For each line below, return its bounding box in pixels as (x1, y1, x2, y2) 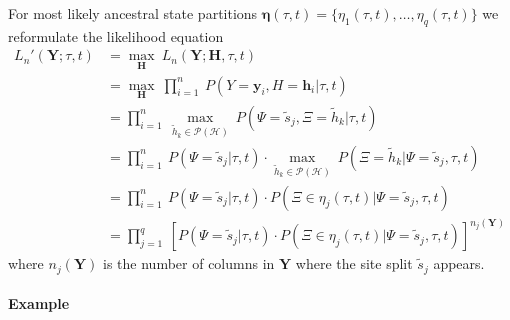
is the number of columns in (103, 253, 275, 274)
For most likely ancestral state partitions (8, 3, 258, 23)
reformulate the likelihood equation (8, 25, 224, 46)
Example (8, 293, 70, 314)
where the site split (295, 253, 413, 274)
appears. (433, 253, 485, 274)
